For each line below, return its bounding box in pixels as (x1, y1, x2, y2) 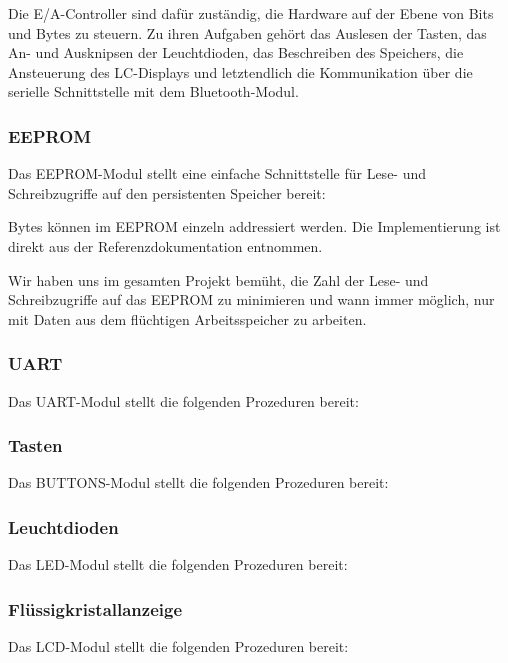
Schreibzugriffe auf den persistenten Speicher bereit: (8, 182, 326, 203)
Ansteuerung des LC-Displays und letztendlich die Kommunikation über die (8, 61, 473, 82)
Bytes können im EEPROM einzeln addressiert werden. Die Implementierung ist (8, 216, 501, 237)
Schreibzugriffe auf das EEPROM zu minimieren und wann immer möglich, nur (8, 289, 495, 310)
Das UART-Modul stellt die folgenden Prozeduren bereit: (8, 390, 359, 411)
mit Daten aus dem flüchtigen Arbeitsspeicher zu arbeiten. (8, 308, 367, 329)
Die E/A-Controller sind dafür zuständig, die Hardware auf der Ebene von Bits (8, 3, 494, 23)
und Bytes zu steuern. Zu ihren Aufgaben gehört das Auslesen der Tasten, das (8, 22, 487, 43)
